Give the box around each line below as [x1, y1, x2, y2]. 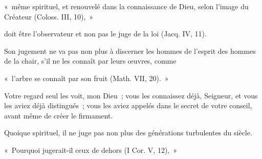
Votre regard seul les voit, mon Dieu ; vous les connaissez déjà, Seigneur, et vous [4, 90, 258, 101]
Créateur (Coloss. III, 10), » [4, 11, 94, 22]
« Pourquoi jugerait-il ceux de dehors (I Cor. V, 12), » [4, 144, 178, 155]
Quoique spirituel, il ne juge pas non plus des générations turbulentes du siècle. [4, 127, 252, 138]
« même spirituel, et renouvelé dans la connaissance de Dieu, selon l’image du [4, 1, 249, 11]
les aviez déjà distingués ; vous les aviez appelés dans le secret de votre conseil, [4, 100, 252, 111]
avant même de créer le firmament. [4, 110, 113, 121]
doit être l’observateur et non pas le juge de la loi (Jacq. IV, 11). [4, 28, 207, 39]
